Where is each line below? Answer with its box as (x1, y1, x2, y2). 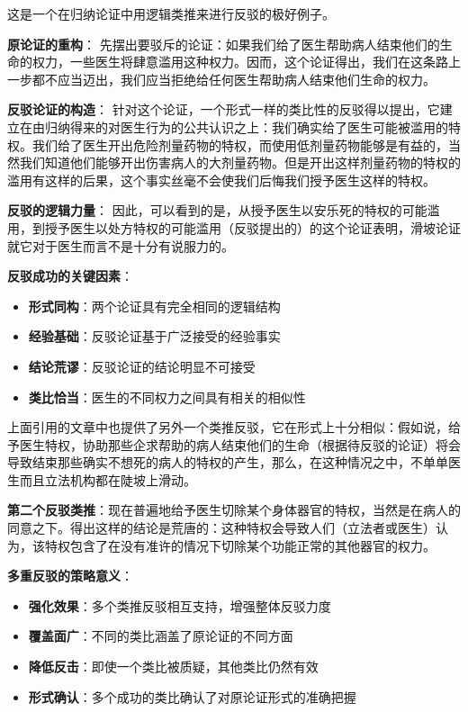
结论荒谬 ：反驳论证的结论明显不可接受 (28, 356, 256, 375)
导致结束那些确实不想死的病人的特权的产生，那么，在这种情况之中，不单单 (7, 453, 448, 472)
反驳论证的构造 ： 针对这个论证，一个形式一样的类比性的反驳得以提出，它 (7, 100, 440, 119)
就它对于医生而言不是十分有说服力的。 (7, 236, 234, 255)
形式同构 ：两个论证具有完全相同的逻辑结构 (28, 296, 281, 315)
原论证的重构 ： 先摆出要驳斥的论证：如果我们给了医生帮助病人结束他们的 (7, 34, 440, 53)
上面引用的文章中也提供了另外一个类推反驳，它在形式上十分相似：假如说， (7, 418, 448, 437)
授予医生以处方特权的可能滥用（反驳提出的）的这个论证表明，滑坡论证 (44, 218, 461, 237)
